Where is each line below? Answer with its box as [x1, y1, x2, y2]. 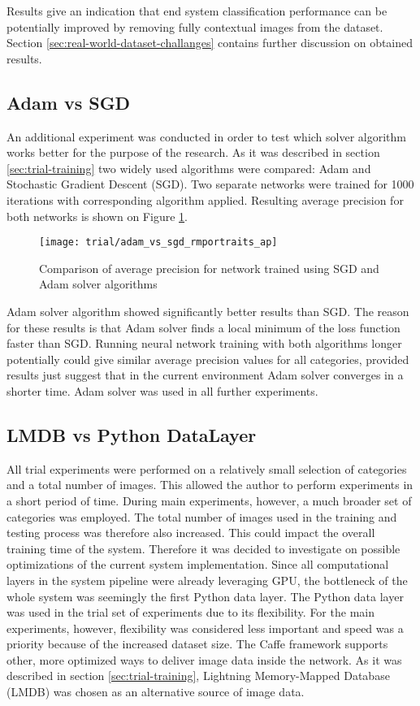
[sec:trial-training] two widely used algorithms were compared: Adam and [6, 159, 371, 176]
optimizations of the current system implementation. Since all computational [6, 556, 389, 573]
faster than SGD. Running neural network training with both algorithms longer [6, 335, 402, 352]
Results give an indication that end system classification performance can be [6, 2, 388, 19]
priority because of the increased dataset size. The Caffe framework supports [6, 635, 388, 652]
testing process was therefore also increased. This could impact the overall [6, 524, 375, 541]
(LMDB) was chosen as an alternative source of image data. [6, 683, 305, 700]
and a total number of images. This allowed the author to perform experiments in [6, 476, 414, 493]
